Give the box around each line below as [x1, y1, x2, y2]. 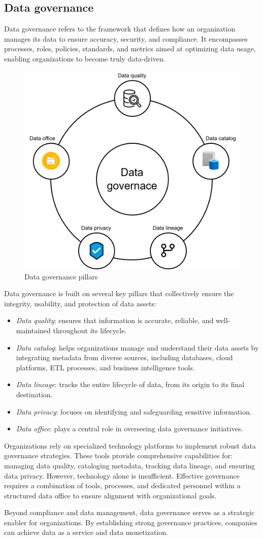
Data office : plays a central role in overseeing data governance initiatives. [16, 423, 243, 434]
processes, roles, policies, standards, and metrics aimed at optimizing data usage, [4, 43, 256, 54]
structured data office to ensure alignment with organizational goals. [4, 490, 217, 500]
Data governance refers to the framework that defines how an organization [4, 23, 236, 34]
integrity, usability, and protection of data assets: [4, 298, 156, 308]
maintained [16, 325, 51, 335]
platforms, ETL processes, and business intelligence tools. [16, 362, 195, 372]
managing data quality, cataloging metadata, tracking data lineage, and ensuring [4, 460, 255, 470]
